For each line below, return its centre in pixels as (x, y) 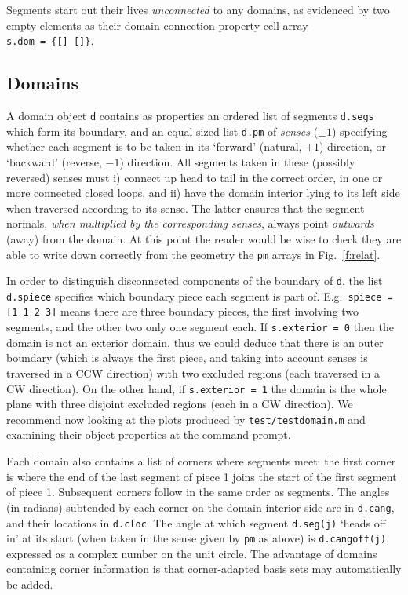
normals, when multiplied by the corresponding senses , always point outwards (190, 223)
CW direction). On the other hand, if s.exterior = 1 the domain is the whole (197, 388)
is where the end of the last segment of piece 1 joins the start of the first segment (202, 476)
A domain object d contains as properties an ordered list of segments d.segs (190, 116)
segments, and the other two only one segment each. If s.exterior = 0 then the (200, 327)
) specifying (359, 131)
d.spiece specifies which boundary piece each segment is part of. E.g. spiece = (200, 296)
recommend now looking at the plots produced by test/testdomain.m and (186, 419)
